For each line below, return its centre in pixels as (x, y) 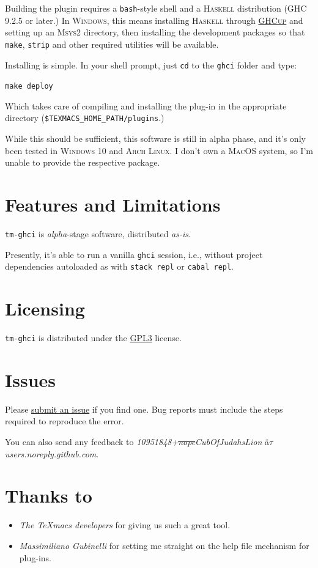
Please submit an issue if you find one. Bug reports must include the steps (144, 409)
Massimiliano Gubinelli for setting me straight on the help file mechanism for (164, 545)
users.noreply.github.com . (52, 453)
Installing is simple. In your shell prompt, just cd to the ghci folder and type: (151, 65)
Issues (30, 379)
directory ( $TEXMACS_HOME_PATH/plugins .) (85, 118)
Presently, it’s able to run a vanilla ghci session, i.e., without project (134, 254)
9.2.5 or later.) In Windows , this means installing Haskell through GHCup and (154, 20)
